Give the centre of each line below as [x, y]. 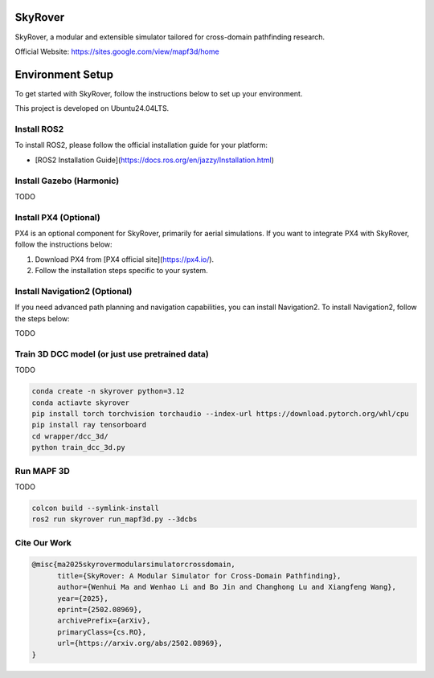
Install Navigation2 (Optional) [74, 291]
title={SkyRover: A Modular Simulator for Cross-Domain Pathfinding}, [199, 576]
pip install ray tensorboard [89, 425]
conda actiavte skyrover [81, 402]
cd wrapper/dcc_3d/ [70, 436]
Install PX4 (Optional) [57, 217]
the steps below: [42, 318]
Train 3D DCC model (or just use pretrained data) [112, 353]
